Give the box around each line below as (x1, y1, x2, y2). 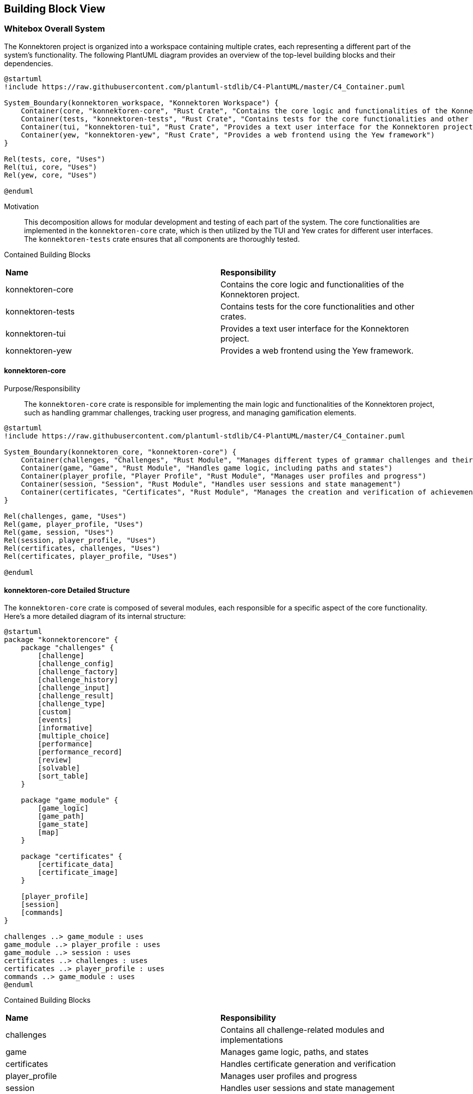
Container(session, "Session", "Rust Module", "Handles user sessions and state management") (21, 480, 401, 489)
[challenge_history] (38, 676, 118, 684)
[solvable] (38, 764, 80, 772)
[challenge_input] (38, 684, 110, 692)
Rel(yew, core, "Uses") (4, 171, 97, 179)
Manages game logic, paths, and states (220, 1047, 369, 1057)
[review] (38, 756, 72, 764)
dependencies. (4, 59, 53, 68)
